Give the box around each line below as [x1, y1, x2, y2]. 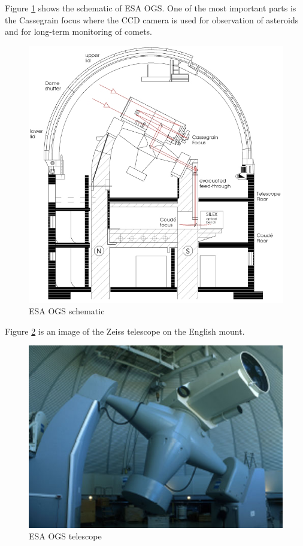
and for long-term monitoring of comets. [5, 25, 152, 38]
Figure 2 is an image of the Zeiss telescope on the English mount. [5, 324, 245, 337]
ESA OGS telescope [29, 530, 102, 542]
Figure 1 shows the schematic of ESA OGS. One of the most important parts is [5, 2, 296, 14]
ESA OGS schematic [29, 305, 105, 317]
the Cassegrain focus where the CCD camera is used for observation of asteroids [5, 13, 299, 26]
